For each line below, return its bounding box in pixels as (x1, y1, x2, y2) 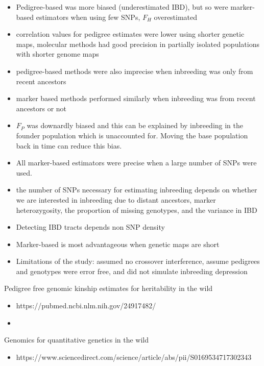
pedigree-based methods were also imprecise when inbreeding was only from (16, 65, 253, 76)
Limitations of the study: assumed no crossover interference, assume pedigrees (16, 256, 260, 266)
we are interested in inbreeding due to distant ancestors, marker (16, 194, 216, 205)
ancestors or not (16, 103, 67, 113)
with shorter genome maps (16, 48, 99, 59)
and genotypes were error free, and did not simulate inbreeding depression (16, 265, 248, 276)
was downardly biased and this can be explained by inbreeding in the (27, 120, 244, 131)
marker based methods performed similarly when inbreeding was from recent (16, 93, 256, 104)
